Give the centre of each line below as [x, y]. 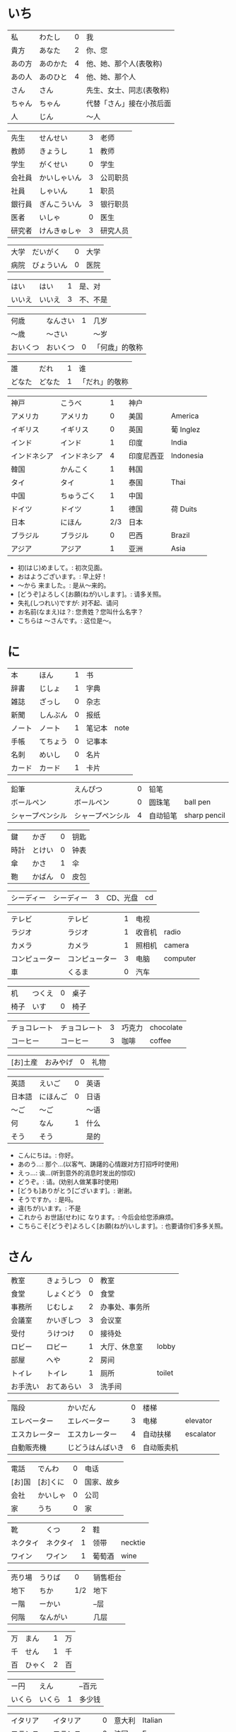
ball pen [197, 802]
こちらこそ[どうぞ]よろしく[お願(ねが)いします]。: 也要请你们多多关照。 [122, 1226]
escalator [201, 1434]
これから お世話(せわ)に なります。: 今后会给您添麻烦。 [98, 1217]
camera [176, 945]
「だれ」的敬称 [104, 382]
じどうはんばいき [96, 1447]
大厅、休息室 [122, 1347]
